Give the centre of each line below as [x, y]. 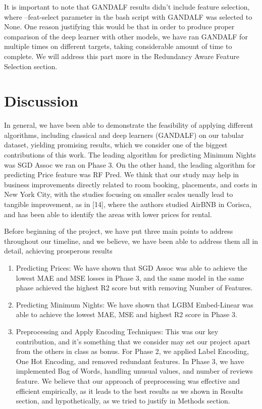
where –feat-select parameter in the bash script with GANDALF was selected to [128, 16]
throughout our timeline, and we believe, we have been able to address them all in [131, 241]
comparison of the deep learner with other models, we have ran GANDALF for [126, 36]
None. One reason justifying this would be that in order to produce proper [119, 27]
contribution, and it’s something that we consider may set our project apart [133, 341]
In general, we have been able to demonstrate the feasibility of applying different [129, 125]
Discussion [41, 101]
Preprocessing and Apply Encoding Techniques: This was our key [117, 331]
